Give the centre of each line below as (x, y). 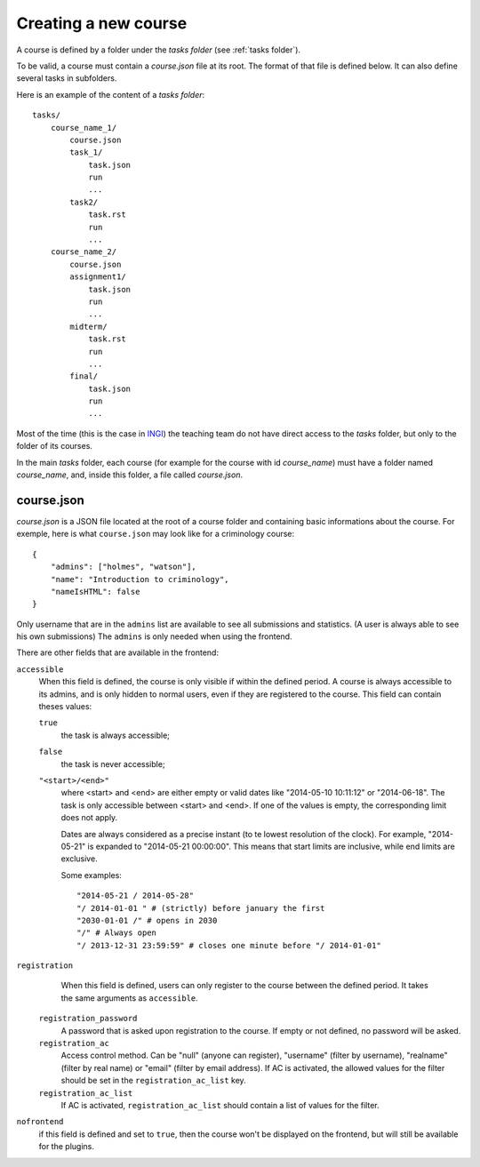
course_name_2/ (84, 252)
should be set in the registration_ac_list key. (153, 1081)
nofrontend (40, 1122)
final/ (84, 376)
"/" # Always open (117, 933)
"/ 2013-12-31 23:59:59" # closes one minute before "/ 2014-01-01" (229, 945)
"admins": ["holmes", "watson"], (124, 567)
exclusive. (79, 859)
